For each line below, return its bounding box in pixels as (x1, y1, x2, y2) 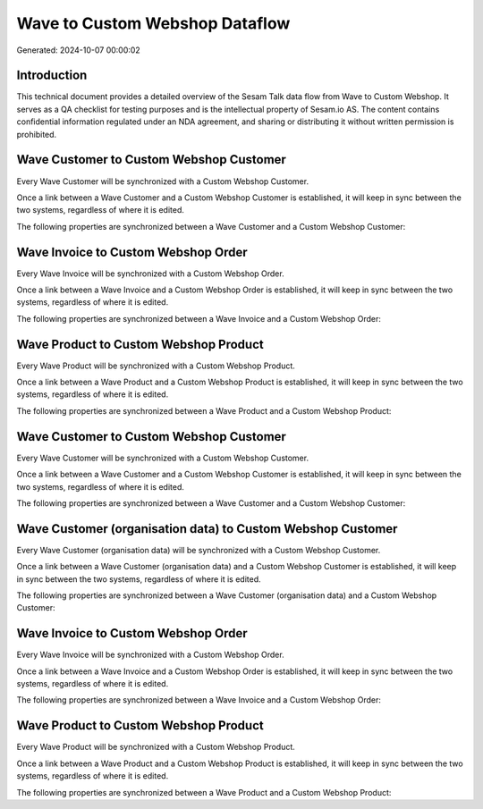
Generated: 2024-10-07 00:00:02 (16, 45, 140, 55)
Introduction (16, 68, 88, 83)
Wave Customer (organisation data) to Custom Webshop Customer (16, 521, 398, 536)
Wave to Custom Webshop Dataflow (16, 13, 291, 33)
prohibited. (16, 129, 57, 139)
